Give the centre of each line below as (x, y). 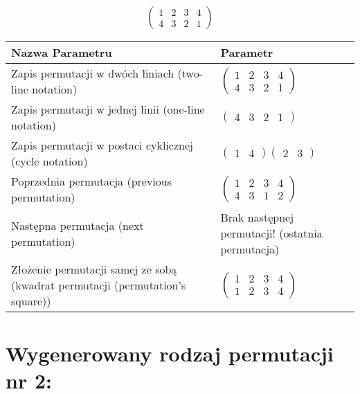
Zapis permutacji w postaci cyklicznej (102, 145)
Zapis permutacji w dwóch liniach (93, 73)
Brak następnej (257, 217)
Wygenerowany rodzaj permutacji (170, 353)
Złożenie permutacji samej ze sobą (94, 269)
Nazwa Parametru (62, 53)
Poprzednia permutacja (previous (92, 181)
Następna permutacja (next (78, 225)
